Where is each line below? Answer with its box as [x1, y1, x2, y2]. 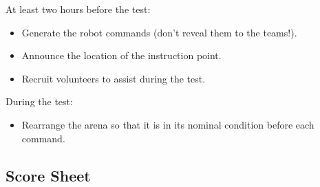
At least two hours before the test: [6, 2, 151, 16]
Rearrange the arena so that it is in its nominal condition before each [21, 117, 314, 131]
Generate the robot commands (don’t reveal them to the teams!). [21, 25, 297, 39]
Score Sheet [6, 164, 91, 186]
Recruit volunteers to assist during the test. [21, 71, 206, 85]
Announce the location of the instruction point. [21, 48, 222, 63]
